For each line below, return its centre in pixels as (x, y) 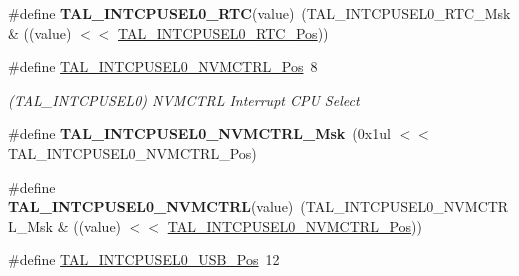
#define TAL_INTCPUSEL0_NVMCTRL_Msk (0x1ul (199, 133)
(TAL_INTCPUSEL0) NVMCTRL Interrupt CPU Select (184, 99)
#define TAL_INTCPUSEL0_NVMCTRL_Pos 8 (163, 66)
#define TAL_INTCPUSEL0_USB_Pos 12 (144, 259)
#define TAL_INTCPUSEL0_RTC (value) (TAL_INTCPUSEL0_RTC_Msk (259, 13)
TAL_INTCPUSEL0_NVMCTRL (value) (151, 206)
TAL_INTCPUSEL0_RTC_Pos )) (223, 32)
